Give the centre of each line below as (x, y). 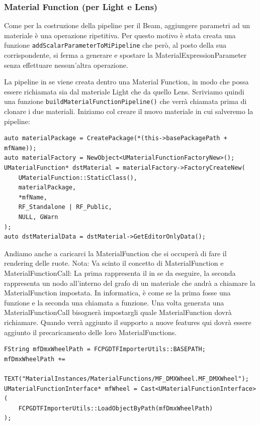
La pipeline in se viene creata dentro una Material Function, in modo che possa (126, 82)
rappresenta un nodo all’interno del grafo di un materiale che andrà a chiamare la (130, 283)
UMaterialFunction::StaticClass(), (78, 178)
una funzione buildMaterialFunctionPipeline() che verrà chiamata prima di (125, 101)
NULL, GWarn (38, 217)
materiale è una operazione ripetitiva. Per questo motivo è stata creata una (120, 35)
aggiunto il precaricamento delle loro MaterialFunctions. (91, 332)
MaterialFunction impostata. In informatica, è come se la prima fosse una (117, 293)
